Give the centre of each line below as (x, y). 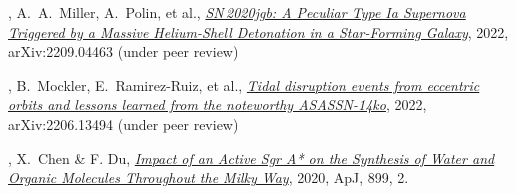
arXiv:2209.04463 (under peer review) (123, 51)
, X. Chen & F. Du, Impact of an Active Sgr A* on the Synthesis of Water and (251, 157)
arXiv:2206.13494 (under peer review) (123, 123)
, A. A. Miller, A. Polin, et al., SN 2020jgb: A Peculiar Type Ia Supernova (237, 12)
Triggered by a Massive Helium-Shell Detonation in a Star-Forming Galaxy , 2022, (258, 31)
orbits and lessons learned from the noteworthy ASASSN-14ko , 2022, (217, 104)
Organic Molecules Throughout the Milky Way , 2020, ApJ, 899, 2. (208, 177)
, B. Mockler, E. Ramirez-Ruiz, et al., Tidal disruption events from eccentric (244, 84)
